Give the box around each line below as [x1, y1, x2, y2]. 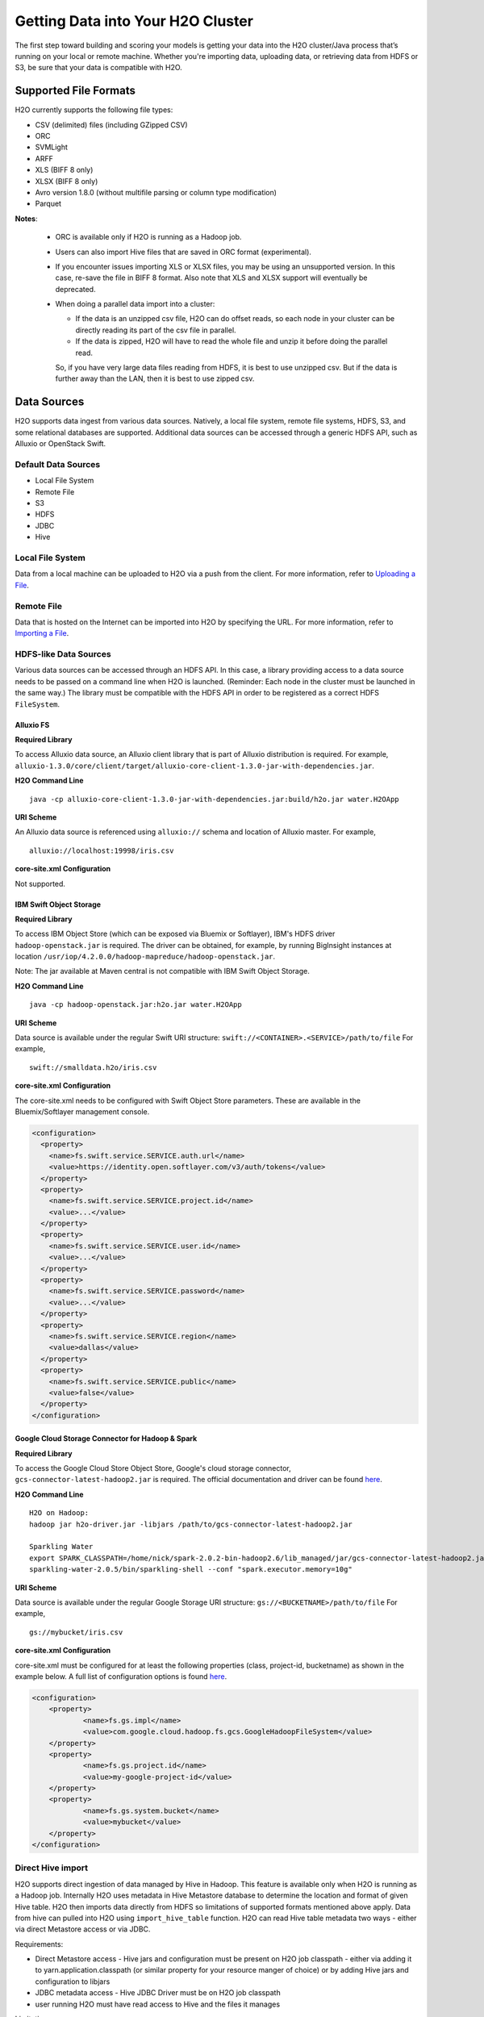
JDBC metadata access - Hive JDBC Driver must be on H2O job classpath [35, 1988, 282, 1998]
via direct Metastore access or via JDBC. [15, 1924, 151, 1934]
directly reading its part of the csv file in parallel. [75, 325, 237, 335]
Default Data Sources [15, 458, 101, 470]
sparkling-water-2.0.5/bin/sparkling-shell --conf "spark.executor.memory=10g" [29, 1565, 353, 1574]
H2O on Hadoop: [29, 1509, 90, 1518]
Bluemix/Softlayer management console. [15, 1106, 150, 1117]
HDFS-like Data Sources [15, 649, 112, 660]
